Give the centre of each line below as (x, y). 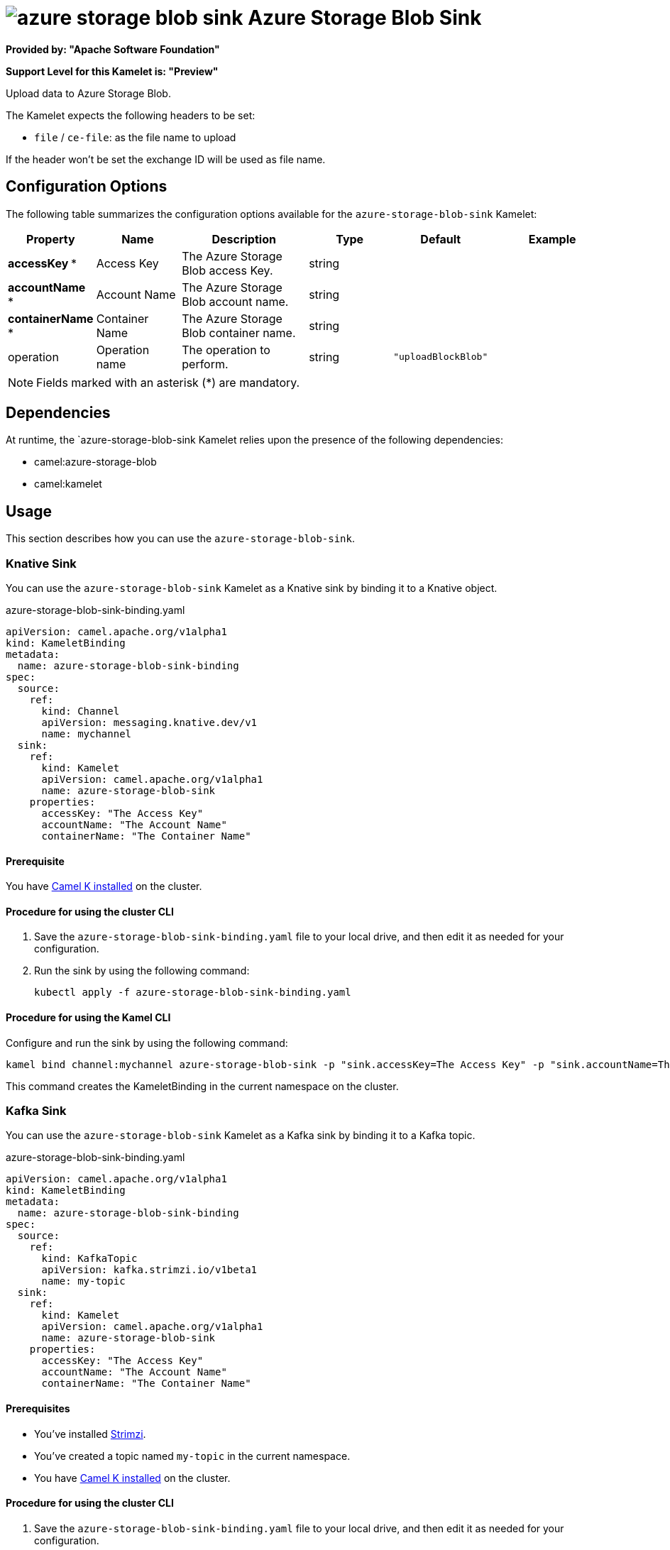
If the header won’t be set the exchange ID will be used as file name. (166, 159)
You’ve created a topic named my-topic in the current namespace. (192, 1456)
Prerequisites (38, 1409)
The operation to (226, 350)
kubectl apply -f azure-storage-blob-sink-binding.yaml (193, 993)
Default (441, 239)
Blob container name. (239, 332)
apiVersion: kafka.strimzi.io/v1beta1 (149, 1270)
